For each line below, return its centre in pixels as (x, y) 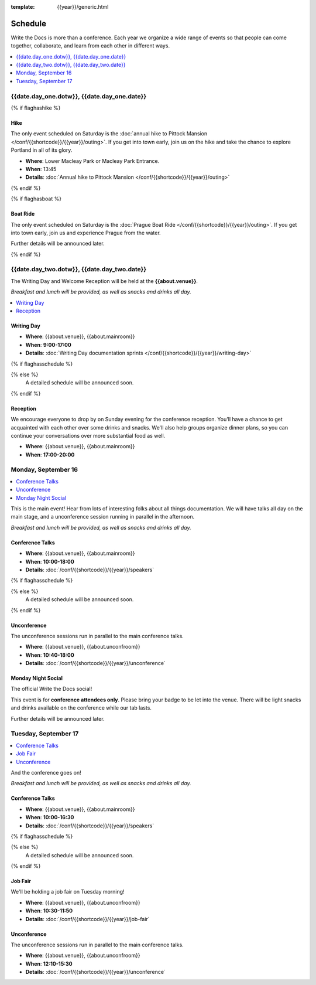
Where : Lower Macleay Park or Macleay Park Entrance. (92, 161)
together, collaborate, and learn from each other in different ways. (90, 46)
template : (23, 7)
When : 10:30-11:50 (49, 911)
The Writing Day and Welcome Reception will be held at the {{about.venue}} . (104, 281)
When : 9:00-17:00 (48, 345)
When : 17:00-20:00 (50, 455)
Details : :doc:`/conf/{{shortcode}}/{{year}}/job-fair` (87, 919)
